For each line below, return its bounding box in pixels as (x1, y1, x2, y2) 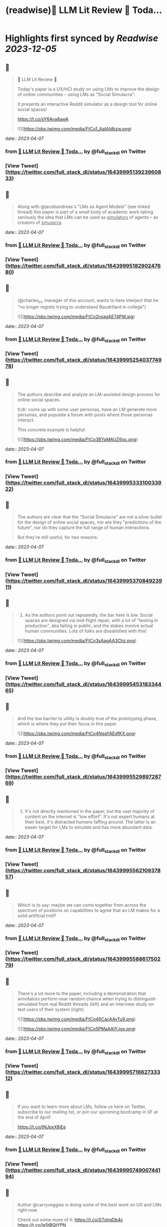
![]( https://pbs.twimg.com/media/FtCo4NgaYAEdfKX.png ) (17, 730, 136, 736)
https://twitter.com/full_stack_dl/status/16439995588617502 (7, 955, 161, 962)
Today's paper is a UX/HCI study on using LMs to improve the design (17, 86, 160, 92)
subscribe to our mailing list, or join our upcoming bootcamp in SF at (17, 1109, 158, 1115)
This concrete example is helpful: (17, 426, 86, 432)
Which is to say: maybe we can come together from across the (17, 902, 147, 908)
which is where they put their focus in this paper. (17, 721, 118, 727)
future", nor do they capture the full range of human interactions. (17, 524, 151, 530)
